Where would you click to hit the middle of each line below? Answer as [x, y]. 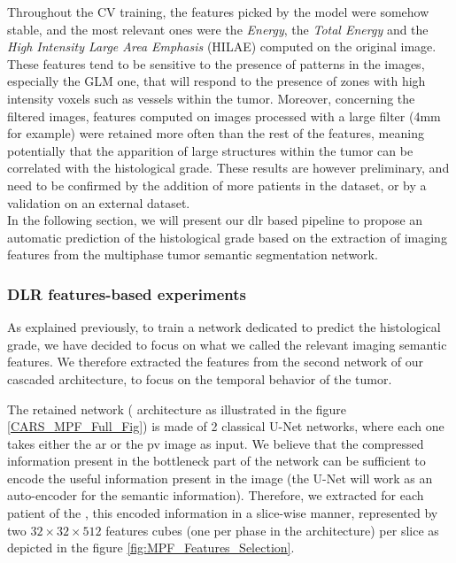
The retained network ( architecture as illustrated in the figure [177, 409]
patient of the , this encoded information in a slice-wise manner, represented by [223, 513]
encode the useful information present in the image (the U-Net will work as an [220, 478]
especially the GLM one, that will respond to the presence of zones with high [216, 81]
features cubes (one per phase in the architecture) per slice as [272, 530]
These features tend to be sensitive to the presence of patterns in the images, [216, 63]
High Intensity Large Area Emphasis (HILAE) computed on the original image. [222, 46]
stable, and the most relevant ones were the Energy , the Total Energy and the [218, 29]
